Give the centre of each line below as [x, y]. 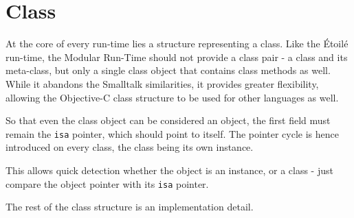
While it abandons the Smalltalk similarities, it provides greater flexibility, [162, 83]
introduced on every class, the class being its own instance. [130, 147]
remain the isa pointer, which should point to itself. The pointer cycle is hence [172, 133]
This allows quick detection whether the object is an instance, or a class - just [169, 170]
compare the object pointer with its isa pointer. [107, 183]
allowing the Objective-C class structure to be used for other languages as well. [172, 97]
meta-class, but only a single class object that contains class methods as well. [168, 70]
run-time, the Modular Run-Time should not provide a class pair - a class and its [177, 57]
